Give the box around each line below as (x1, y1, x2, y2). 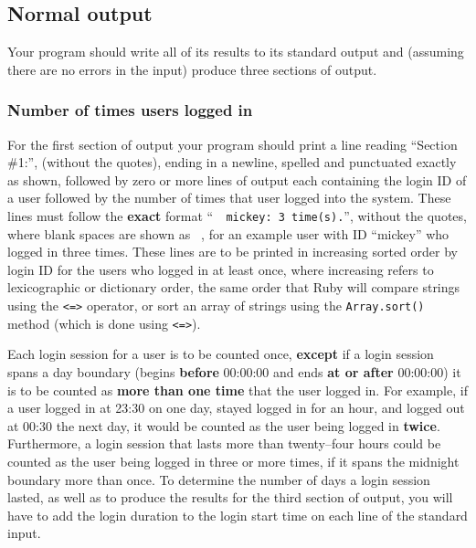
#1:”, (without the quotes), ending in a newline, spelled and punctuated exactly (7, 153, 457, 172)
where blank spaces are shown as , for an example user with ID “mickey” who (7, 224, 450, 243)
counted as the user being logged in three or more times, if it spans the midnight (7, 451, 460, 470)
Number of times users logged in (7, 99, 253, 121)
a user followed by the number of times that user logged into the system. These (7, 188, 451, 207)
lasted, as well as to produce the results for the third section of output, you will (7, 488, 453, 507)
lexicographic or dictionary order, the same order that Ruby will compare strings (7, 278, 460, 297)
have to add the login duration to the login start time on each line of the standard (7, 505, 468, 524)
